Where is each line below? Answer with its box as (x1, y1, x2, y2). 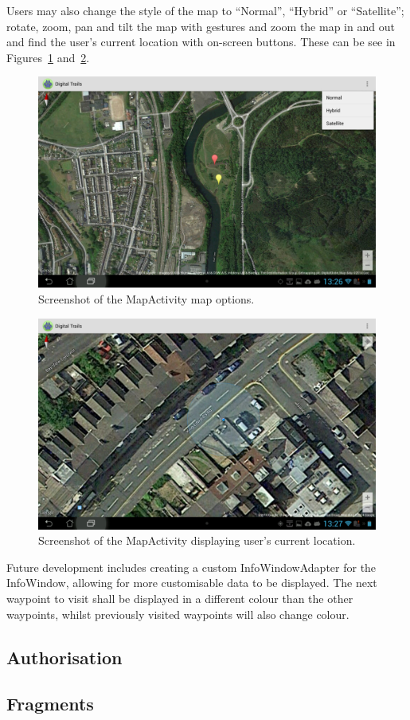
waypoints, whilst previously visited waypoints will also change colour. (6, 605, 349, 622)
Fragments (6, 691, 94, 716)
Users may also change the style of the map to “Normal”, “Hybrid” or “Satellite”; (6, 2, 404, 18)
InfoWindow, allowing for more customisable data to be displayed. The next (6, 574, 377, 591)
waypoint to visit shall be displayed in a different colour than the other (6, 589, 353, 606)
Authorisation (6, 644, 123, 669)
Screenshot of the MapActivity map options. (38, 290, 255, 307)
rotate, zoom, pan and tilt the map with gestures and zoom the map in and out (6, 18, 395, 34)
